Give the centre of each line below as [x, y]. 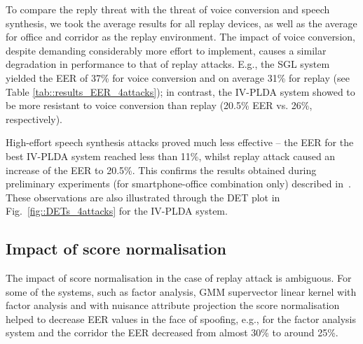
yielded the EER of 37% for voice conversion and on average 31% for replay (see [178, 77]
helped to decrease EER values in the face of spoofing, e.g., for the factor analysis [181, 318]
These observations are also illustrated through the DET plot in [143, 197]
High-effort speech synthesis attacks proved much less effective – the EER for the [180, 142]
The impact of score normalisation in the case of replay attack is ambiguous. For [179, 278]
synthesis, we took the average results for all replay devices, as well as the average [181, 23]
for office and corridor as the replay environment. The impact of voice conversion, [180, 37]
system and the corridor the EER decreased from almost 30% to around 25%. [172, 332]
